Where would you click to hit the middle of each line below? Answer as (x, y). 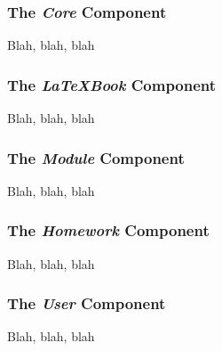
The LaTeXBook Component (112, 84)
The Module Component (96, 157)
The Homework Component (108, 230)
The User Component (87, 303)
